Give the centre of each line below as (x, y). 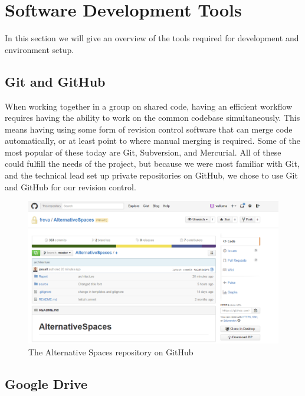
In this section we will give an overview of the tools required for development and (152, 38)
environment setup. (40, 49)
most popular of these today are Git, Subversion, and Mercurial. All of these (143, 152)
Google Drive (46, 383)
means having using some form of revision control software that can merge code (149, 129)
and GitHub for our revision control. (70, 187)
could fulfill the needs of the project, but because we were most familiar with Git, (152, 164)
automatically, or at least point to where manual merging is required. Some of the (152, 141)
